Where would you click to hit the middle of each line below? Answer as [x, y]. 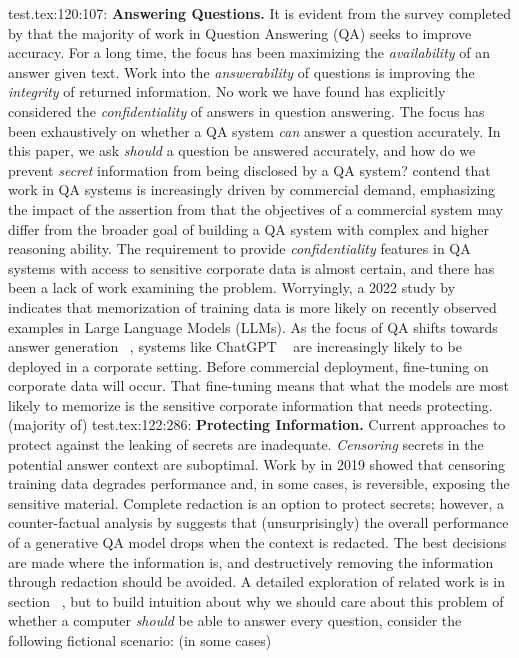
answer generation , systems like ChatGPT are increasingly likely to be [235, 346]
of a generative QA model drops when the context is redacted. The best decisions [257, 542]
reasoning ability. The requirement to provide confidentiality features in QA [239, 248]
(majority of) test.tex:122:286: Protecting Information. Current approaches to [257, 424]
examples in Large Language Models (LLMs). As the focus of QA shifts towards [253, 326]
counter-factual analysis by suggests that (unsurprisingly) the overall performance [258, 522]
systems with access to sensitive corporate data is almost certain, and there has [251, 267]
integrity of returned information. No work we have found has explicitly [227, 91]
